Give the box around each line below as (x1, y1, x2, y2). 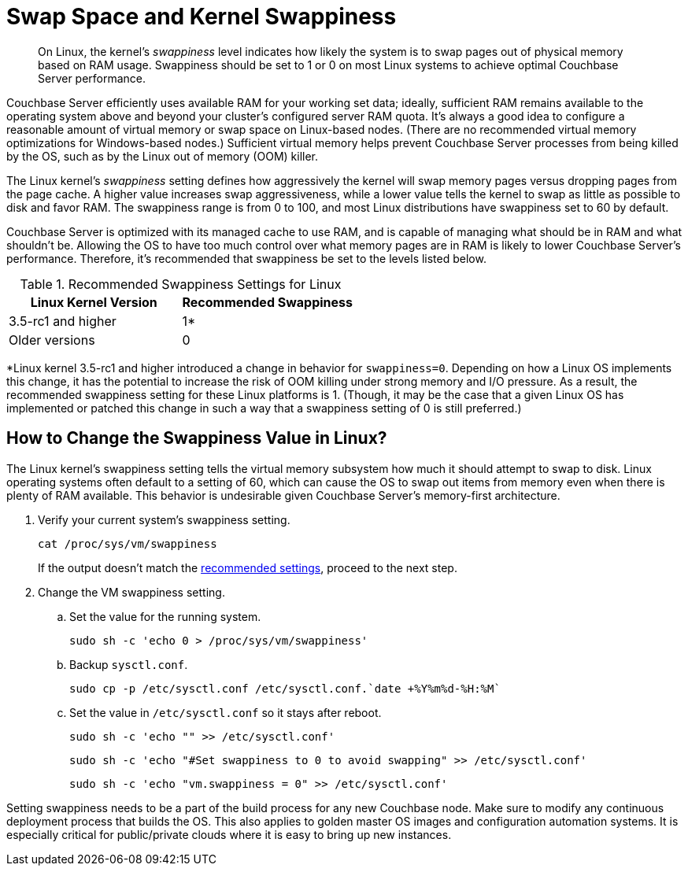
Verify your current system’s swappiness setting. (38, 512, 290, 527)
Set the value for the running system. (69, 609, 261, 623)
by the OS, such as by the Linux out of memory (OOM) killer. (6, 149, 319, 163)
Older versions (9, 331, 95, 348)
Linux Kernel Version (30, 294, 157, 310)
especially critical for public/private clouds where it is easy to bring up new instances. (6, 827, 452, 841)
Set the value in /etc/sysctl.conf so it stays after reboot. (69, 705, 382, 719)
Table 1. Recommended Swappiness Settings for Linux (20, 275, 342, 292)
